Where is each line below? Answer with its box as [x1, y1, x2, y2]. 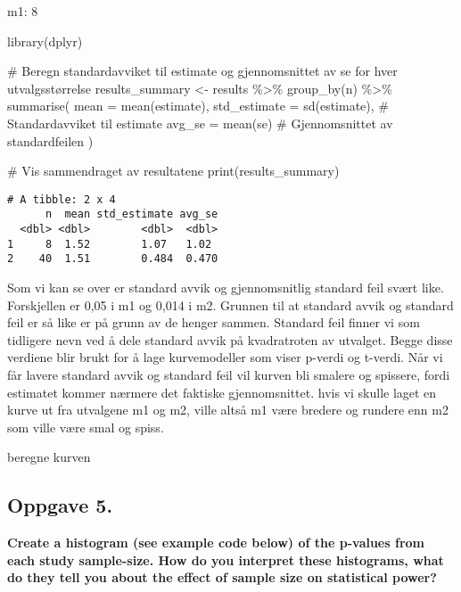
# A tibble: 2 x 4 [7, 193, 116, 206]
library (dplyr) [7, 31, 83, 50]
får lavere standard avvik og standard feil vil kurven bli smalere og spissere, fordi [7, 366, 450, 383]
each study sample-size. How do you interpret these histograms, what [7, 550, 444, 569]
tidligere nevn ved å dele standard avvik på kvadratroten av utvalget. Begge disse [7, 330, 453, 349]
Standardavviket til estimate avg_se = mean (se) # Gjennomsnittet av [7, 113, 393, 132]
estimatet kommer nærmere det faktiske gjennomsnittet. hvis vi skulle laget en [7, 382, 437, 401]
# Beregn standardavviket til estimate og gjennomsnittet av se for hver [7, 62, 398, 80]
